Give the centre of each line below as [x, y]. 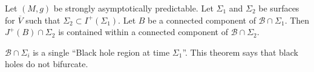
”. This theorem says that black [240, 52]
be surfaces [279, 8]
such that [43, 20]
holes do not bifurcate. [47, 64]
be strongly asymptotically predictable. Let [133, 8]
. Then [297, 20]
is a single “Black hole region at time [101, 52]
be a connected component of [202, 20]
